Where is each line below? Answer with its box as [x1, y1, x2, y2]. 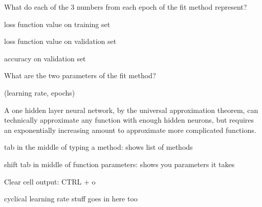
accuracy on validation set [4, 53, 86, 63]
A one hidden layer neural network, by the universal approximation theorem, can [4, 104, 258, 115]
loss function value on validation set [4, 36, 117, 47]
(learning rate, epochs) [4, 87, 75, 98]
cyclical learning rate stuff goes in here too [4, 193, 138, 204]
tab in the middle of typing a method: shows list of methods [4, 142, 193, 152]
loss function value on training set [4, 18, 111, 29]
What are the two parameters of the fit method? [4, 70, 156, 81]
